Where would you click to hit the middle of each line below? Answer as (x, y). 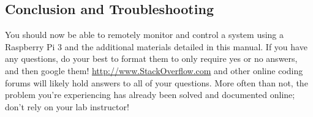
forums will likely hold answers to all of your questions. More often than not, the (156, 82)
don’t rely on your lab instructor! (67, 106)
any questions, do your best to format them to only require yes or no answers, (151, 58)
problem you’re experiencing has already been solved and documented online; (150, 95)
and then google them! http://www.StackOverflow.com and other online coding (154, 70)
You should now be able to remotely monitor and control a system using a (145, 35)
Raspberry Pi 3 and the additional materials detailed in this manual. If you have (156, 46)
